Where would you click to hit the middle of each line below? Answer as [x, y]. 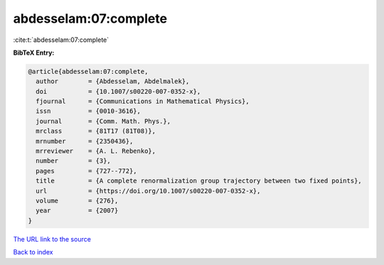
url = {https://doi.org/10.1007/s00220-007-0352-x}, [148, 191]
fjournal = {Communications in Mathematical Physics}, [143, 102]
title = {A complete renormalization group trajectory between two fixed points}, [199, 181]
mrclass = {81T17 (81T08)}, [96, 131]
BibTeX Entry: [34, 53]
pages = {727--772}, [87, 171]
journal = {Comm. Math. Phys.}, [103, 121]
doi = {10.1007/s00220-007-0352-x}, [118, 91]
